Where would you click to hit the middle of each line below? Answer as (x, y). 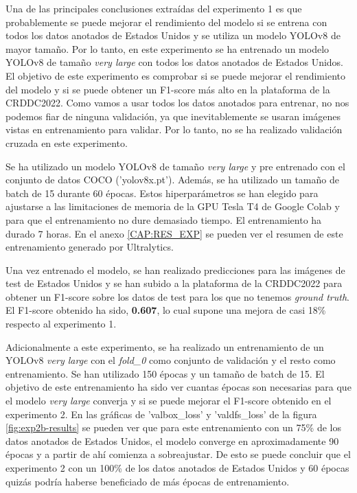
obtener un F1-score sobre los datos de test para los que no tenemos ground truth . (177, 296)
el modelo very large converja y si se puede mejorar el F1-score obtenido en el (169, 401)
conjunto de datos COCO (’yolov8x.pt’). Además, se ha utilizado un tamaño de (172, 180)
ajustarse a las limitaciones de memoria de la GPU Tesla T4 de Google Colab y (173, 206)
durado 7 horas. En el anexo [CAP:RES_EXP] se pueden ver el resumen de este (174, 233)
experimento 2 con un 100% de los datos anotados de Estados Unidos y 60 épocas (177, 468)
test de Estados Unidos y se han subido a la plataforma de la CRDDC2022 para (174, 283)
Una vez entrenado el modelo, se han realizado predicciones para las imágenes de (175, 270)
